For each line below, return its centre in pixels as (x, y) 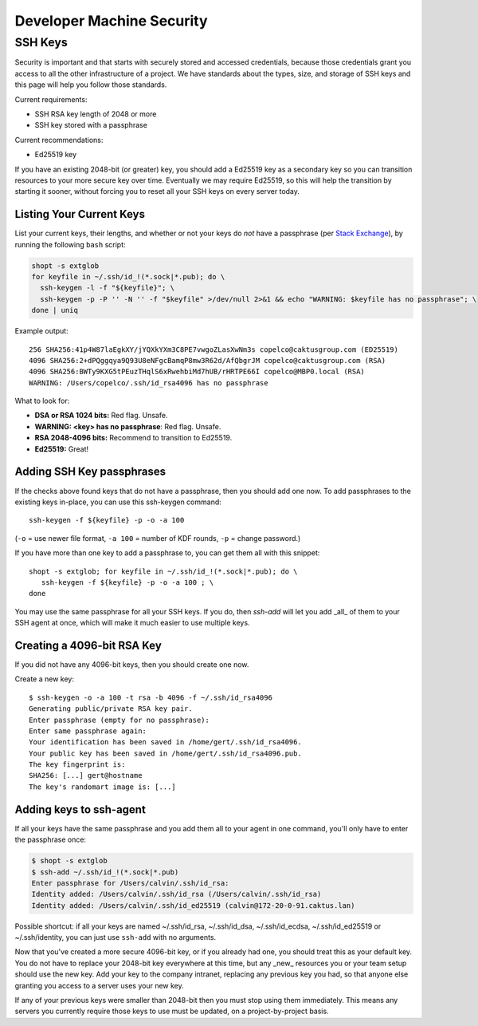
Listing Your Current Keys (80, 214)
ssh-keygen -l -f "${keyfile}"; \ (108, 288)
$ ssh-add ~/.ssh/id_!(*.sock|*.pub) (105, 872)
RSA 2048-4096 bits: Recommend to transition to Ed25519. (133, 438)
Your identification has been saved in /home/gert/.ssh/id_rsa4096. (165, 742)
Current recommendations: (59, 140)
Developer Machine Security (111, 21)
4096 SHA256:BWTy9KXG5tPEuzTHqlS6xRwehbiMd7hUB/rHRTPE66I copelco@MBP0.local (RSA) (197, 372)
